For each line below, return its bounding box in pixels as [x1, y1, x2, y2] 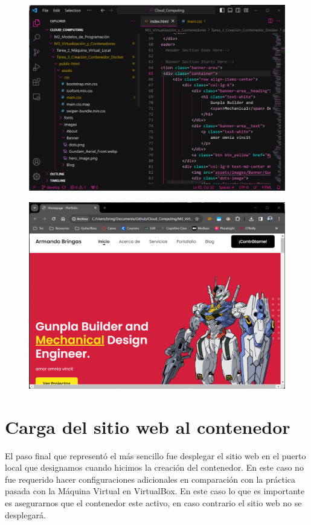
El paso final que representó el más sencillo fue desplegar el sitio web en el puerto [5, 449, 306, 462]
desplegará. [5, 508, 46, 521]
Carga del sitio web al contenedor [5, 414, 290, 439]
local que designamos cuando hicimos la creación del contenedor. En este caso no [5, 461, 304, 474]
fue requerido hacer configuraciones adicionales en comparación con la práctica [5, 472, 296, 485]
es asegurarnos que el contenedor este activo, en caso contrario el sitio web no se [5, 497, 302, 509]
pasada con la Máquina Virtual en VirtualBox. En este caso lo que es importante [5, 485, 305, 497]
